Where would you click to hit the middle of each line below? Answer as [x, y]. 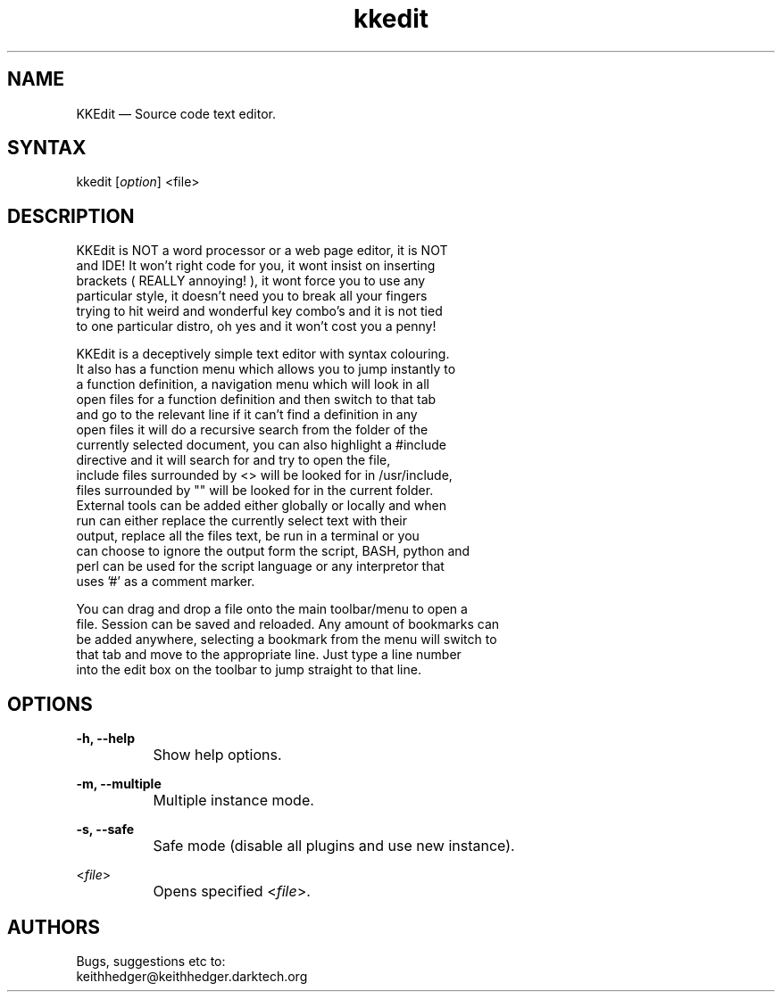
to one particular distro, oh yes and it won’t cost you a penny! [256, 326]
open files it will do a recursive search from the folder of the [252, 430]
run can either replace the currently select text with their [241, 521]
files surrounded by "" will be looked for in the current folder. [255, 491]
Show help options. [217, 755]
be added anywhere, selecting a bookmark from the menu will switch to [287, 640]
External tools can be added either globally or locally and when [262, 506]
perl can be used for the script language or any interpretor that [260, 566]
